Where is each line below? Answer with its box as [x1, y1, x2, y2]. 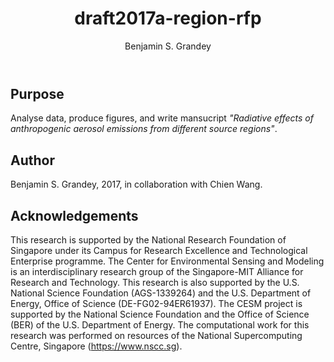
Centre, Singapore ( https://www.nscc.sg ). [10, 340, 183, 352]
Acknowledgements [10, 207, 139, 224]
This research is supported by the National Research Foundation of [10, 233, 287, 246]
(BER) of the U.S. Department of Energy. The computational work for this [10, 318, 310, 331]
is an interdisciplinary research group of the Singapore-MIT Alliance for [10, 265, 304, 277]
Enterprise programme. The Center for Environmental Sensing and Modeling [10, 255, 325, 267]
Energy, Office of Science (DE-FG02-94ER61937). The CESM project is [10, 297, 303, 309]
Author [10, 152, 55, 169]
